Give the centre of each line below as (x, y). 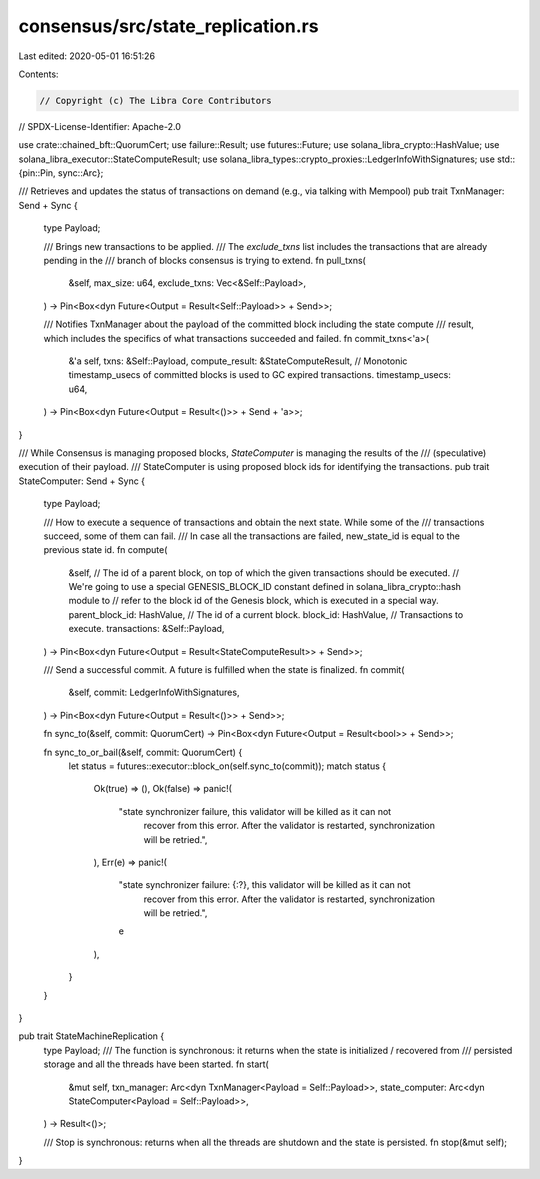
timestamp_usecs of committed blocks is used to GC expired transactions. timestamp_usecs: (260, 375)
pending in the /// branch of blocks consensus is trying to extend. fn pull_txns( (205, 261)
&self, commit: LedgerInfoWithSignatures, (154, 692)
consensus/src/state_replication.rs (168, 26)
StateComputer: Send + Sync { (81, 481)
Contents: (38, 74)
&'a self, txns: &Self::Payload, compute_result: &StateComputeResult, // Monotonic (238, 361)
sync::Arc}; (80, 173)
